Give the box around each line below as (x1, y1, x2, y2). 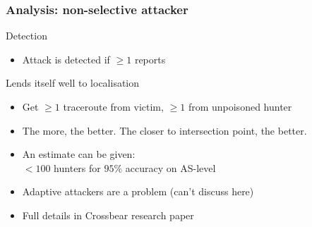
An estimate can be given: (22, 147, 136, 161)
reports (134, 51, 166, 66)
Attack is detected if (22, 51, 110, 66)
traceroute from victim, (63, 99, 164, 114)
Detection (6, 28, 47, 43)
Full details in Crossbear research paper (22, 207, 194, 222)
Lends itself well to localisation (6, 75, 140, 90)
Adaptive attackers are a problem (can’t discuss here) (22, 184, 254, 199)
